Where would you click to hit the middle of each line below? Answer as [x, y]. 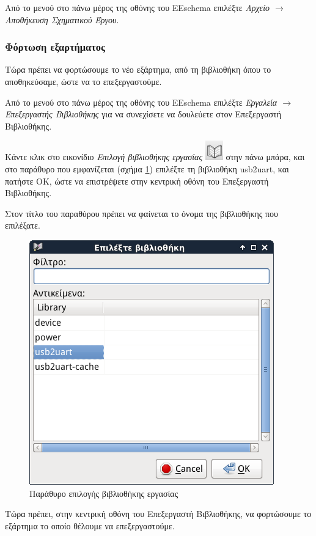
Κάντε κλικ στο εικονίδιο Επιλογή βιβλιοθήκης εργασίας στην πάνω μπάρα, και [155, 157]
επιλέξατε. [23, 225]
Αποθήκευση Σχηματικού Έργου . [62, 19]
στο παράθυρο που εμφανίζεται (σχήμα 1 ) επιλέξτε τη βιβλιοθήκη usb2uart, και [147, 168]
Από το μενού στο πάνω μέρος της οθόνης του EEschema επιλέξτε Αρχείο [138, 7]
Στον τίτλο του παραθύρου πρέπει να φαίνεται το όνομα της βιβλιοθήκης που [142, 213]
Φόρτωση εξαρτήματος [55, 47]
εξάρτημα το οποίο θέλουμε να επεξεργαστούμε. [90, 525]
